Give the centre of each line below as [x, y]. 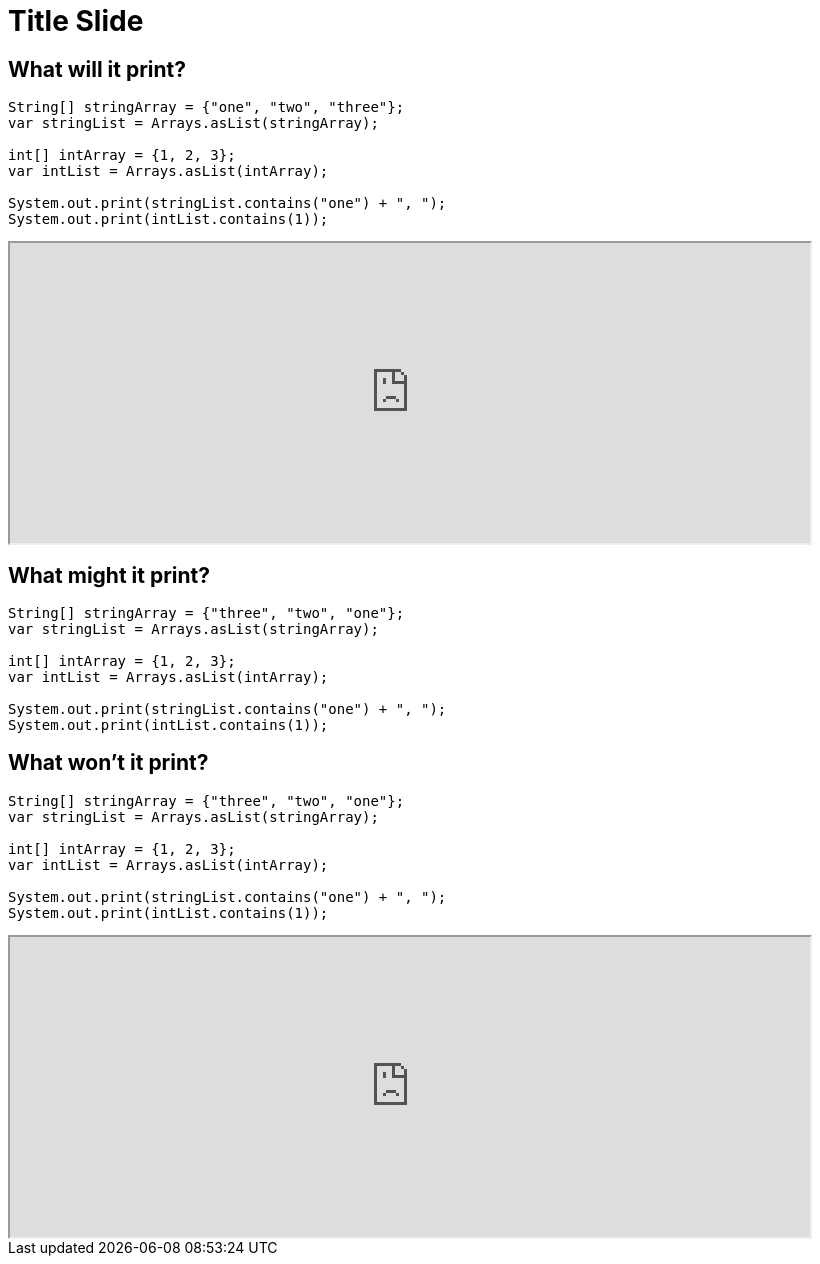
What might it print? [109, 575]
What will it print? [97, 69]
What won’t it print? [108, 763]
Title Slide [76, 21]
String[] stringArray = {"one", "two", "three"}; [206, 107]
